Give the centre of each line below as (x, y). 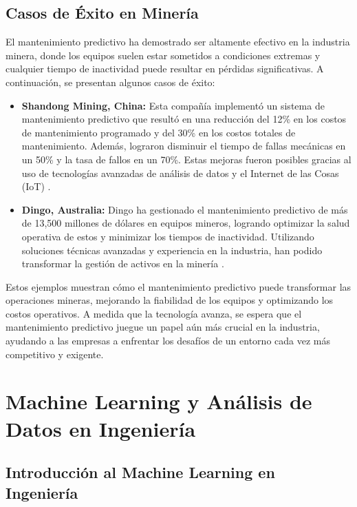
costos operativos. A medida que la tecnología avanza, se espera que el (154, 313)
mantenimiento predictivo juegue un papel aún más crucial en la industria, (163, 327)
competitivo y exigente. (55, 354)
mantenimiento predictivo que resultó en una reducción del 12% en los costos (184, 119)
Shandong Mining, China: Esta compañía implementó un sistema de (173, 105)
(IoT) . (36, 186)
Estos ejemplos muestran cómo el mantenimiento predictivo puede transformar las (178, 286)
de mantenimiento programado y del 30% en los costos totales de (159, 132)
